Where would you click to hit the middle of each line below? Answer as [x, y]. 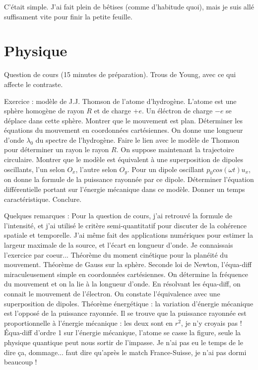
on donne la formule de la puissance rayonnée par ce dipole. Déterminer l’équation [129, 179]
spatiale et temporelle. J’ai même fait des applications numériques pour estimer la [129, 235]
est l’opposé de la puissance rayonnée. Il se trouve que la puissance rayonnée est [125, 313]
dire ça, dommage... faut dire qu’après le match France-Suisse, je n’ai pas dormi [125, 352]
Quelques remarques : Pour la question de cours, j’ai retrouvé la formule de [118, 216]
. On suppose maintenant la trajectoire [175, 149]
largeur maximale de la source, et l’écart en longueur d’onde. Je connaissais [119, 245]
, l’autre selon [96, 169]
